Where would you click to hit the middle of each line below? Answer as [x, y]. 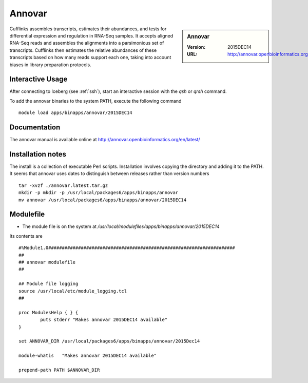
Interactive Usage [38, 79]
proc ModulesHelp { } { [49, 312]
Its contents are [26, 236]
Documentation [35, 127]
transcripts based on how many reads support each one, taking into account [90, 58]
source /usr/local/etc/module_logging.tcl [73, 291]
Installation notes [38, 154]
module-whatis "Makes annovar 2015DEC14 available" [88, 356]
